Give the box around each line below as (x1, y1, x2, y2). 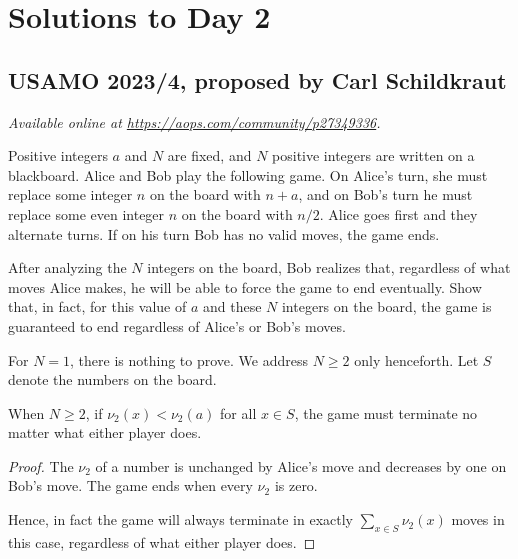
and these (202, 296, 262, 317)
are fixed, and (167, 145, 252, 166)
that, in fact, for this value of (8, 296, 187, 317)
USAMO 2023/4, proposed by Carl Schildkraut (8, 64, 507, 95)
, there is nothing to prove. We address (70, 349, 309, 370)
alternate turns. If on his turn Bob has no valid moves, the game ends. (8, 223, 440, 244)
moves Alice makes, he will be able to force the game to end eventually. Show (8, 276, 482, 297)
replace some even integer (8, 203, 165, 224)
